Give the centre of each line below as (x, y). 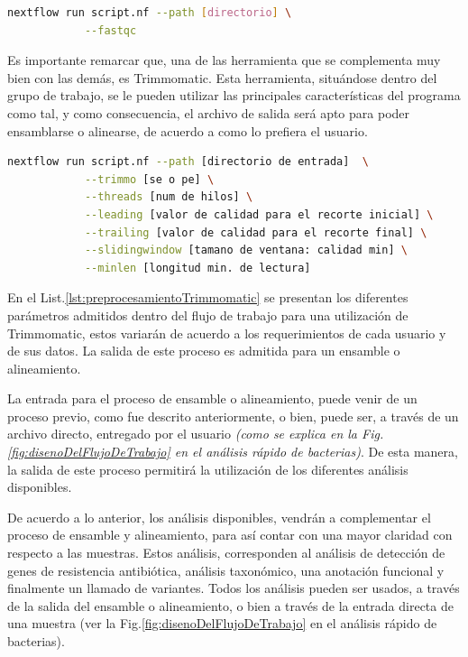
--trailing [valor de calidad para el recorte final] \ (256, 232)
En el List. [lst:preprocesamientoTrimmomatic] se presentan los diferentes (208, 297)
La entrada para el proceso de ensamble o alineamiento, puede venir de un (212, 398)
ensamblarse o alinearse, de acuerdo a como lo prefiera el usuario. (188, 130)
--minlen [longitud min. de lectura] (197, 268)
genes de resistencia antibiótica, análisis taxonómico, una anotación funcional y (226, 570)
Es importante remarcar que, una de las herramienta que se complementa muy (224, 60)
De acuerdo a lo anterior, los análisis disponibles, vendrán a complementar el (219, 517)
